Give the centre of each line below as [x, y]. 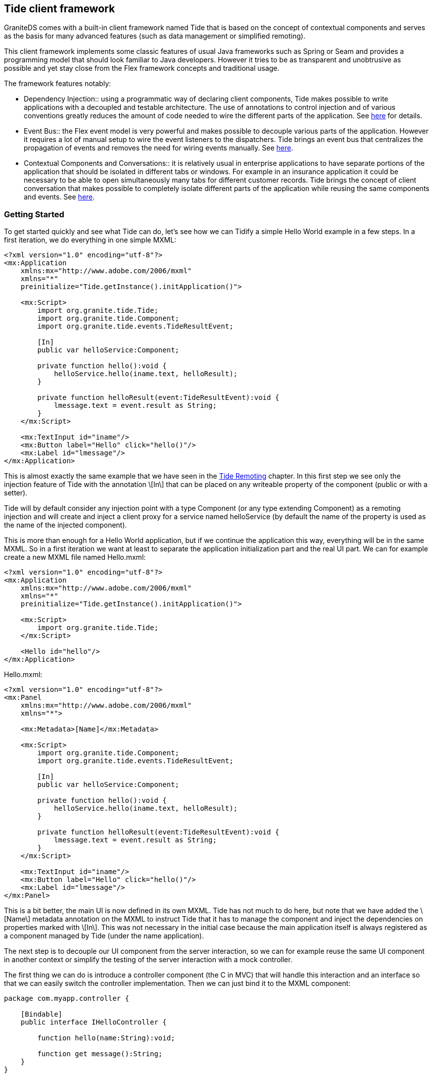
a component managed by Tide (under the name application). [104, 936]
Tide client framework [60, 9]
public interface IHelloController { [94, 1022]
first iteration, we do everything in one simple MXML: [90, 240]
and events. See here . [59, 197]
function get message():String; [100, 1054]
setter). [16, 493]
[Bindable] [42, 1014]
